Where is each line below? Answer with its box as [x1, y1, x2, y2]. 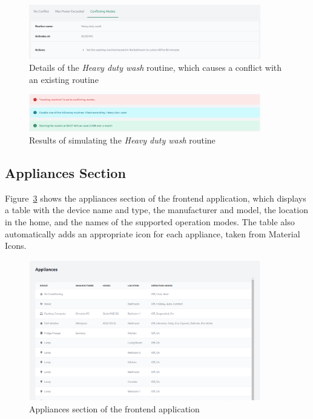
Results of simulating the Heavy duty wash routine [29, 134, 216, 147]
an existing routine [29, 73, 99, 85]
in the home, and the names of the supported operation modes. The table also [5, 216, 295, 228]
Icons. [5, 239, 27, 252]
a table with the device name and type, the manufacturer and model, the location [5, 203, 308, 216]
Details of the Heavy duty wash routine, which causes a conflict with [29, 61, 282, 74]
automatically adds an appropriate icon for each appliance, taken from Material [5, 227, 300, 240]
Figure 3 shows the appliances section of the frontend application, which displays [5, 191, 306, 204]
